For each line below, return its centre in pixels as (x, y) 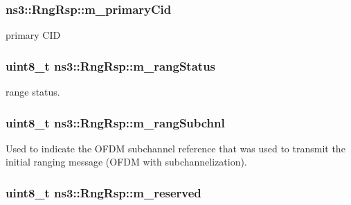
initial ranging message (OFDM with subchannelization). (126, 162)
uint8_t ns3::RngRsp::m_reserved (103, 192)
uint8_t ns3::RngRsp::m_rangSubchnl (115, 122)
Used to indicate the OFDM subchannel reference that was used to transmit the (175, 148)
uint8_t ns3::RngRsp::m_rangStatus (111, 65)
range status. (33, 92)
